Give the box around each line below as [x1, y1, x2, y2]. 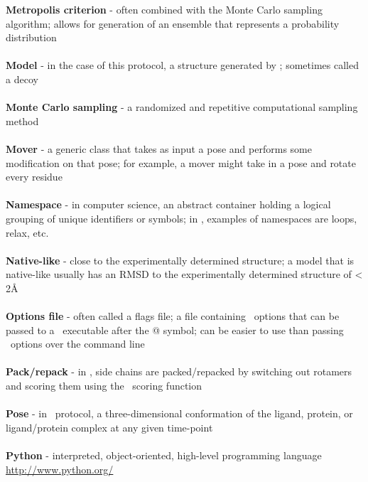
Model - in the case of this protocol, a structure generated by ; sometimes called [6, 58, 359, 73]
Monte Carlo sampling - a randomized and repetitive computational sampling [6, 100, 358, 114]
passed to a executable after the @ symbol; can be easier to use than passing [6, 322, 344, 337]
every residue [6, 169, 63, 184]
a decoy [6, 71, 38, 86]
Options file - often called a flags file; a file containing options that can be [6, 309, 340, 323]
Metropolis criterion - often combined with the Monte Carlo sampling [6, 2, 323, 16]
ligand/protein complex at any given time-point [6, 419, 213, 434]
